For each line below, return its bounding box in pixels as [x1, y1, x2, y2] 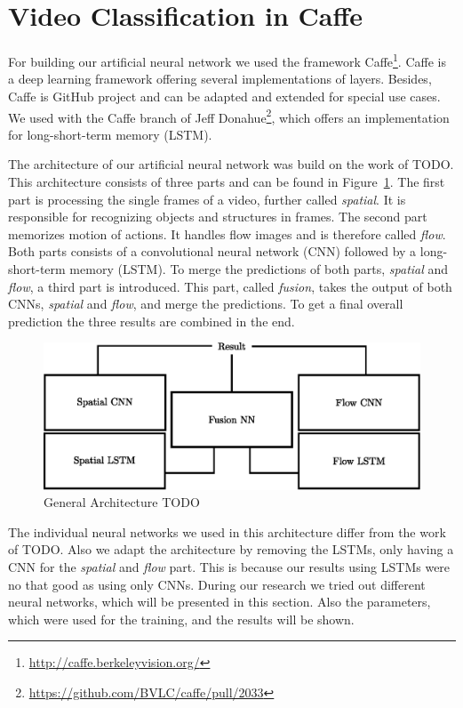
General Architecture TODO [44, 493, 200, 511]
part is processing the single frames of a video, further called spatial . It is [8, 189, 406, 208]
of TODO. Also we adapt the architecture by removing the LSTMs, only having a [8, 540, 454, 559]
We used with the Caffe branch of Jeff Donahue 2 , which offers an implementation [8, 105, 450, 126]
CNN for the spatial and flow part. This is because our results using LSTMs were [8, 557, 451, 575]
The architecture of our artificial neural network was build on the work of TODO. [8, 155, 454, 173]
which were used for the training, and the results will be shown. [8, 609, 355, 628]
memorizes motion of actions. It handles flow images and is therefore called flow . [8, 224, 446, 243]
